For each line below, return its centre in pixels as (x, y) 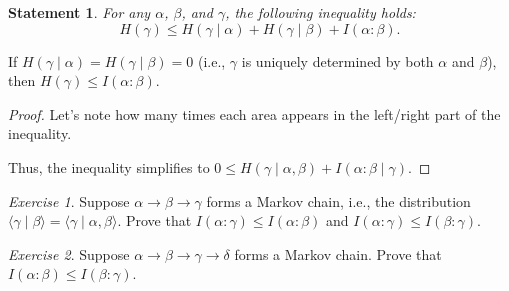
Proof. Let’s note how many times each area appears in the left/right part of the (254, 113)
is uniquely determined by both (337, 60)
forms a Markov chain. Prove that (338, 253)
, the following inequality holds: (320, 12)
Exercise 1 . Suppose (69, 200)
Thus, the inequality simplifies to (109, 166)
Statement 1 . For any (79, 12)
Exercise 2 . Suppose (69, 253)
